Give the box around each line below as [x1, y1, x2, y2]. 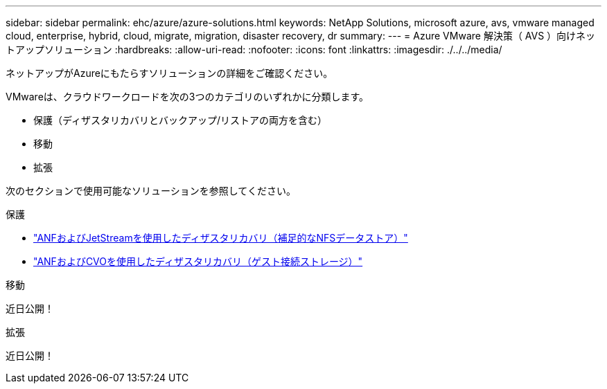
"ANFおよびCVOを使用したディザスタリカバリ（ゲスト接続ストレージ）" [33, 255, 363, 267]
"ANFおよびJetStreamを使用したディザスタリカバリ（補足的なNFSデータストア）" [33, 232, 408, 244]
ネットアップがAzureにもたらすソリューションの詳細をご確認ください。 [6, 67, 333, 79]
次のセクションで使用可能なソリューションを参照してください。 [6, 185, 296, 197]
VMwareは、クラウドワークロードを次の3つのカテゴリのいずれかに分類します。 [6, 91, 369, 102]
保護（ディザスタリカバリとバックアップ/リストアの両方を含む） [33, 114, 327, 126]
